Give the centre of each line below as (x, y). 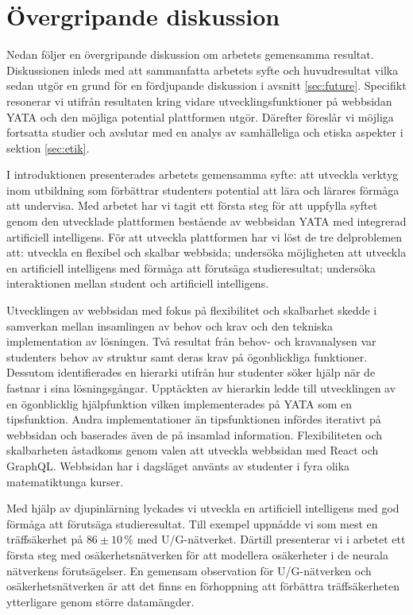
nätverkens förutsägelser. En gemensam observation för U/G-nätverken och (189, 570)
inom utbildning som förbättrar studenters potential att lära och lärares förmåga (203, 190)
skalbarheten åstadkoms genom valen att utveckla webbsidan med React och (193, 450)
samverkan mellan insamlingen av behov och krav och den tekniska (170, 325)
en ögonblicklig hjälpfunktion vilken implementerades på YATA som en (179, 403)
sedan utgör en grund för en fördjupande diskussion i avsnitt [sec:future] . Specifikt (206, 85)
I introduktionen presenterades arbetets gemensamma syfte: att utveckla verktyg (203, 174)
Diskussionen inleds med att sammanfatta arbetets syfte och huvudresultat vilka (203, 70)
